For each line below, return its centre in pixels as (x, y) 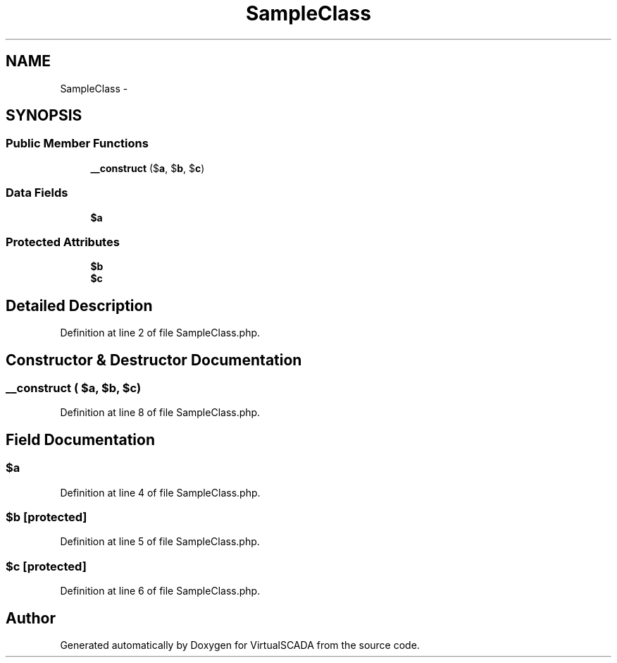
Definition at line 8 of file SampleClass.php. (160, 413)
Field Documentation (80, 439)
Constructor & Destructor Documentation (154, 360)
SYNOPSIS (44, 116)
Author (31, 618)
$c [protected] (46, 566)
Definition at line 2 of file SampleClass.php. (160, 333)
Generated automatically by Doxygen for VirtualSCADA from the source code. (240, 645)
